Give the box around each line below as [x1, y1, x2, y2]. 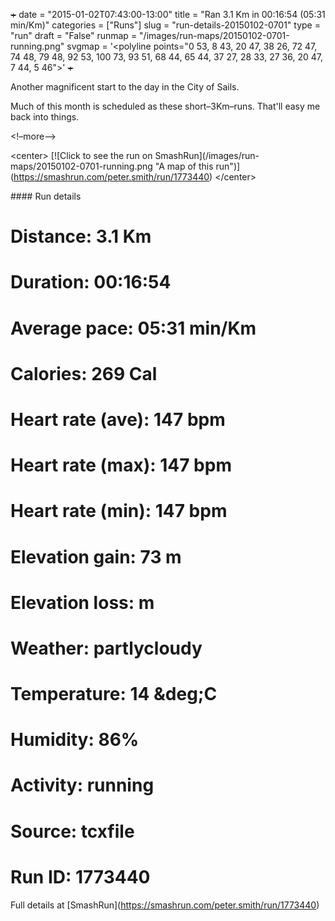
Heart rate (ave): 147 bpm [10, 408, 226, 431]
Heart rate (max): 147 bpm [10, 454, 232, 477]
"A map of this [154, 160, 214, 172]
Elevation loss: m [10, 591, 155, 614]
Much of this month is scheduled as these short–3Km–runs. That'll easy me [10, 100, 321, 112]
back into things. [10, 111, 80, 123]
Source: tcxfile [10, 820, 135, 843]
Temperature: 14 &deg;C [10, 683, 218, 706]
